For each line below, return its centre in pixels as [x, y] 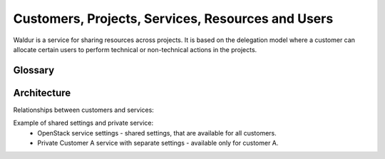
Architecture [42, 93]
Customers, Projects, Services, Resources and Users [173, 19]
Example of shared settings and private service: [83, 123]
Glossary [34, 70]
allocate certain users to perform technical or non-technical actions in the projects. [135, 49]
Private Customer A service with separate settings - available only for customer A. [158, 143]
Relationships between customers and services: [84, 110]
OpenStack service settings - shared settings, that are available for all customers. [157, 133]
